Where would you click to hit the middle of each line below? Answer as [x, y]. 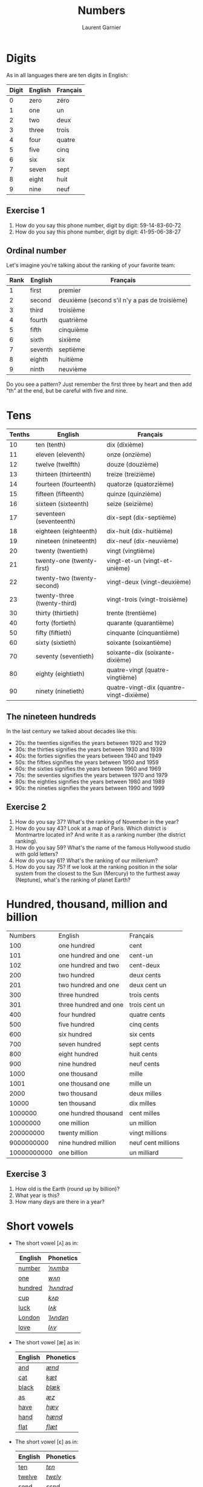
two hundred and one [89, 985]
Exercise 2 [26, 807]
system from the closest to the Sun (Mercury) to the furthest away [97, 873]
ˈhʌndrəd [61, 1288]
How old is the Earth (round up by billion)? [67, 1189]
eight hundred [78, 1054]
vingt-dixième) [128, 695]
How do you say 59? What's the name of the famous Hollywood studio [103, 848]
